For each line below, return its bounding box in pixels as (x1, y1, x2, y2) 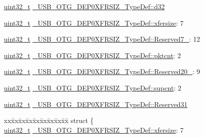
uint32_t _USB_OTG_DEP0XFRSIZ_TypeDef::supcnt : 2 (4, 82, 181, 92)
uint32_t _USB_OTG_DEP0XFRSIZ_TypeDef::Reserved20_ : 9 (4, 66, 200, 77)
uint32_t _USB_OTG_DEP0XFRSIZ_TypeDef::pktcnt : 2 (4, 50, 181, 60)
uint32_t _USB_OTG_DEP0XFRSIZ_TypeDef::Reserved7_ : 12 (4, 34, 200, 44)
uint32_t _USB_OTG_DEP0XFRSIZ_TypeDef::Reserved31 (4, 99, 188, 109)
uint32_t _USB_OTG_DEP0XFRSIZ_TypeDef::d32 (4, 1, 165, 11)
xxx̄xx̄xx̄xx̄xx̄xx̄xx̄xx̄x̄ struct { (4, 115, 94, 125)
